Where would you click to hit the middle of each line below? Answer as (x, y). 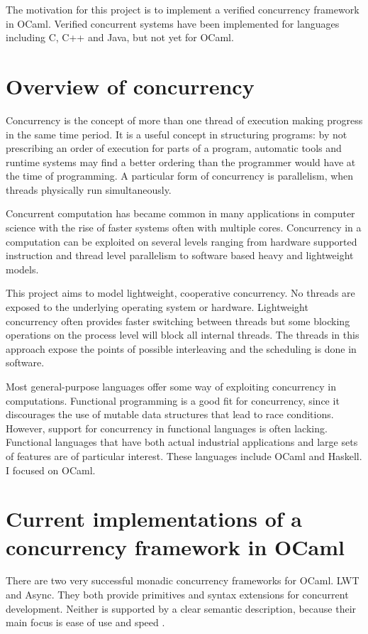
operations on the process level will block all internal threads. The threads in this (183, 335)
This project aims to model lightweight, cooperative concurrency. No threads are (180, 293)
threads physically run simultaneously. (89, 189)
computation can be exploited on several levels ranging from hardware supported (182, 241)
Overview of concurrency (130, 86)
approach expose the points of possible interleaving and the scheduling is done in (181, 348)
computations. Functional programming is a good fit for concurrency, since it (173, 400)
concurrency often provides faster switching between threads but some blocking (178, 321)
